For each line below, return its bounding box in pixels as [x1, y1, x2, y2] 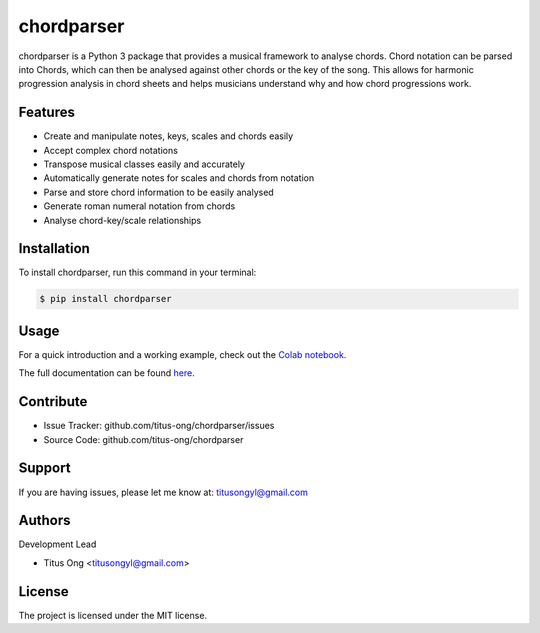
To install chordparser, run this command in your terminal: [18, 266, 257, 279]
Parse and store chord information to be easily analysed [43, 186, 274, 198]
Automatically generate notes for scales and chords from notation [43, 172, 315, 184]
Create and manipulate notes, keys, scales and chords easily [43, 130, 294, 142]
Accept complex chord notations [43, 144, 179, 156]
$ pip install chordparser [39, 293, 172, 305]
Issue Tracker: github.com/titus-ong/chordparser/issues [43, 420, 275, 432]
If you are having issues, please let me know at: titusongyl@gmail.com [18, 486, 309, 498]
